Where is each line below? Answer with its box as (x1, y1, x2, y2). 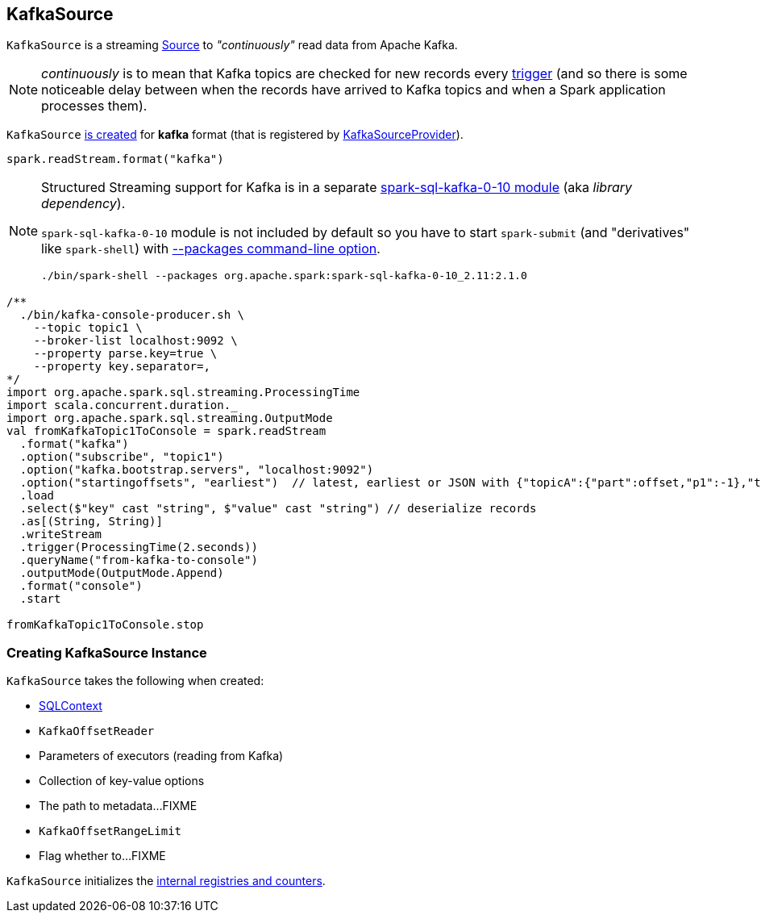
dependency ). (41, 195, 126, 212)
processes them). (41, 98, 148, 115)
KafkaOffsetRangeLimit (39, 825, 182, 838)
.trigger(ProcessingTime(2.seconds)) (19, 541, 258, 554)
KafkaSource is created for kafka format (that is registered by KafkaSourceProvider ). (6, 127, 464, 142)
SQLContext (39, 699, 102, 713)
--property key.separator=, (33, 360, 210, 374)
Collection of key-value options (39, 774, 205, 788)
